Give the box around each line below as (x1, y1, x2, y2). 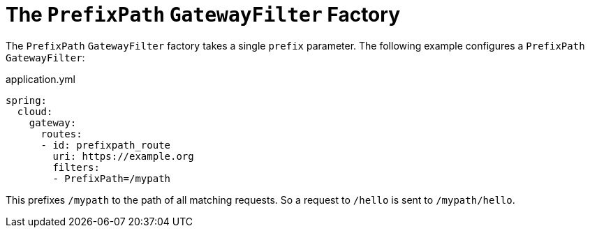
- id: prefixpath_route (40, 139, 171, 151)
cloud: (17, 105, 53, 117)
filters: (52, 161, 100, 173)
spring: (6, 94, 47, 106)
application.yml (6, 73, 75, 85)
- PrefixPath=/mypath (52, 172, 171, 184)
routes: (40, 128, 82, 140)
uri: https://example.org (52, 150, 194, 162)
